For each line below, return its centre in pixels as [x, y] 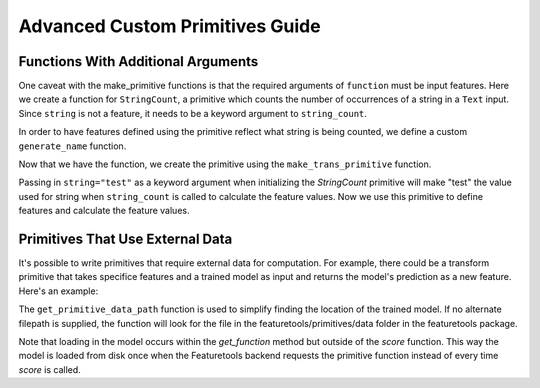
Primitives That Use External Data [125, 239]
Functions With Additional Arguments [138, 61]
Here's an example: [58, 291]
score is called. [50, 369]
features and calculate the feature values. [104, 211]
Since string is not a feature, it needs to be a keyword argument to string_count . [192, 113]
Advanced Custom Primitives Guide [169, 26]
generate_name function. [72, 146]
